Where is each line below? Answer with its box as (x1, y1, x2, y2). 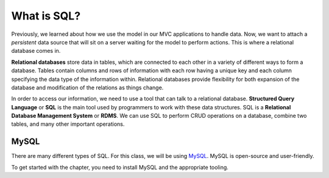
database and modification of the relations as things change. (11, 84, 164, 91)
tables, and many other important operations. (11, 120, 125, 128)
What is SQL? (11, 9, 81, 22)
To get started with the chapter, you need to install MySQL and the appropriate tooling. (11, 163, 228, 171)
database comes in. (11, 47, 61, 55)
